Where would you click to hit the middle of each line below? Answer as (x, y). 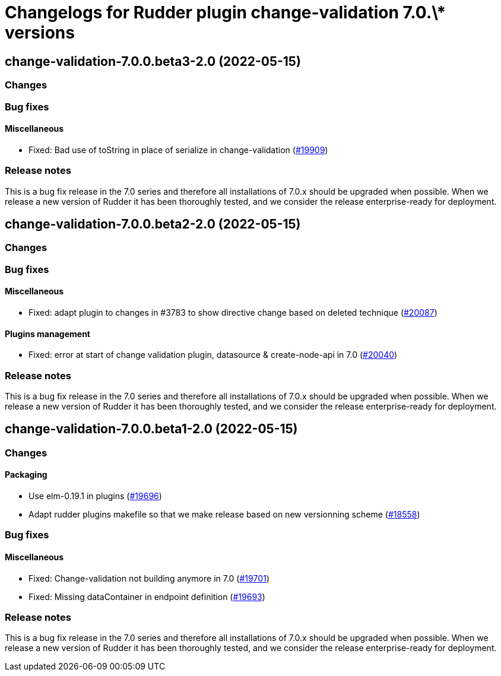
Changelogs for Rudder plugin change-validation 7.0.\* (226, 12)
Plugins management (47, 334)
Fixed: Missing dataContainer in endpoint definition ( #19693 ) (147, 596)
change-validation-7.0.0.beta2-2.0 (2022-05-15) (153, 224)
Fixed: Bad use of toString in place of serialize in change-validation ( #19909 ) (178, 150)
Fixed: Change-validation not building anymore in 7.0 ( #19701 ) (149, 578)
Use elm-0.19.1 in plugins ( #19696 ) (95, 496)
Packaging (26, 475)
